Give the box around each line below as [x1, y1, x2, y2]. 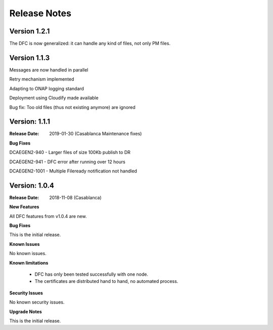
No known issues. [9, 250, 47, 256]
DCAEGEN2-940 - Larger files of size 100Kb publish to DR [9, 150, 131, 156]
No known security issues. [9, 299, 65, 305]
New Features [9, 204, 39, 210]
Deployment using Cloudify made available [9, 95, 99, 101]
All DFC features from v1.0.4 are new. [9, 213, 87, 219]
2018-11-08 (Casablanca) [49, 194, 102, 200]
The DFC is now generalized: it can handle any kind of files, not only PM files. [9, 41, 171, 47]
